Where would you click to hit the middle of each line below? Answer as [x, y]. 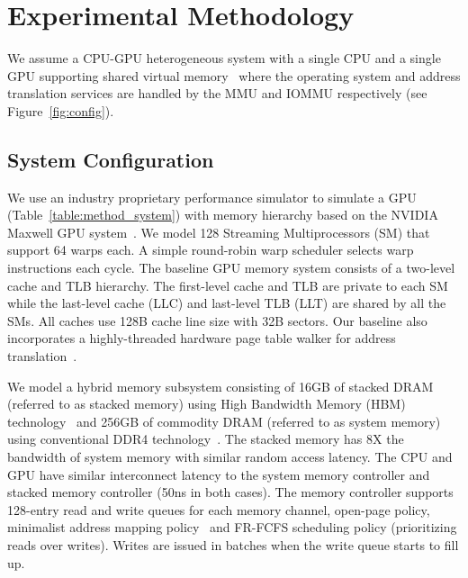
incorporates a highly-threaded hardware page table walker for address [202, 338]
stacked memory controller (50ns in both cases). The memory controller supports [230, 492]
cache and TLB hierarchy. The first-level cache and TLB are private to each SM [228, 285]
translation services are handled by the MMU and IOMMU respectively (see [217, 93]
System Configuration [111, 159]
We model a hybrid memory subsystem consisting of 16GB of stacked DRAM [220, 386]
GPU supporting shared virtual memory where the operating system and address [234, 75]
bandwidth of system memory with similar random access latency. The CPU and [230, 457]
